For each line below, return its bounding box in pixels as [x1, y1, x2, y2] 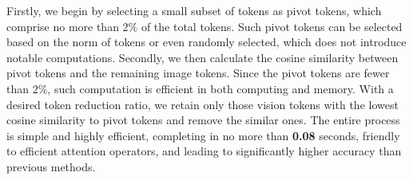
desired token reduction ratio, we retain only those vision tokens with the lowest [6, 96, 399, 112]
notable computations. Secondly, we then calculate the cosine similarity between [6, 49, 399, 65]
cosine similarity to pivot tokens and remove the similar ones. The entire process [6, 112, 400, 128]
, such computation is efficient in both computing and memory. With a [47, 80, 394, 96]
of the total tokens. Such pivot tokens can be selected [141, 18, 403, 34]
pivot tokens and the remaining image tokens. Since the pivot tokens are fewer [6, 65, 390, 81]
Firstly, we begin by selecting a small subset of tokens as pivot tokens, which [6, 2, 382, 18]
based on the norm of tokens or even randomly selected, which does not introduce [6, 33, 407, 50]
